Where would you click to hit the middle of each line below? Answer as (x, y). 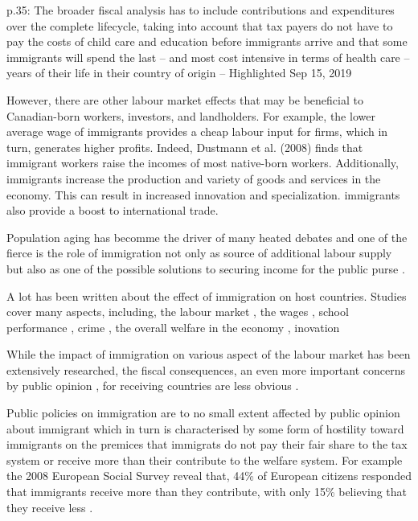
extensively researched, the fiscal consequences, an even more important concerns (206, 369)
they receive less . (50, 507)
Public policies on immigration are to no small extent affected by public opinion (203, 413)
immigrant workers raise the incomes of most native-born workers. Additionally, (203, 163)
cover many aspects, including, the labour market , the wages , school (178, 312)
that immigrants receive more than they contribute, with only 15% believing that (207, 492)
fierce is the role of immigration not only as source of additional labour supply (199, 253)
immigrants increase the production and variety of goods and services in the (194, 178)
